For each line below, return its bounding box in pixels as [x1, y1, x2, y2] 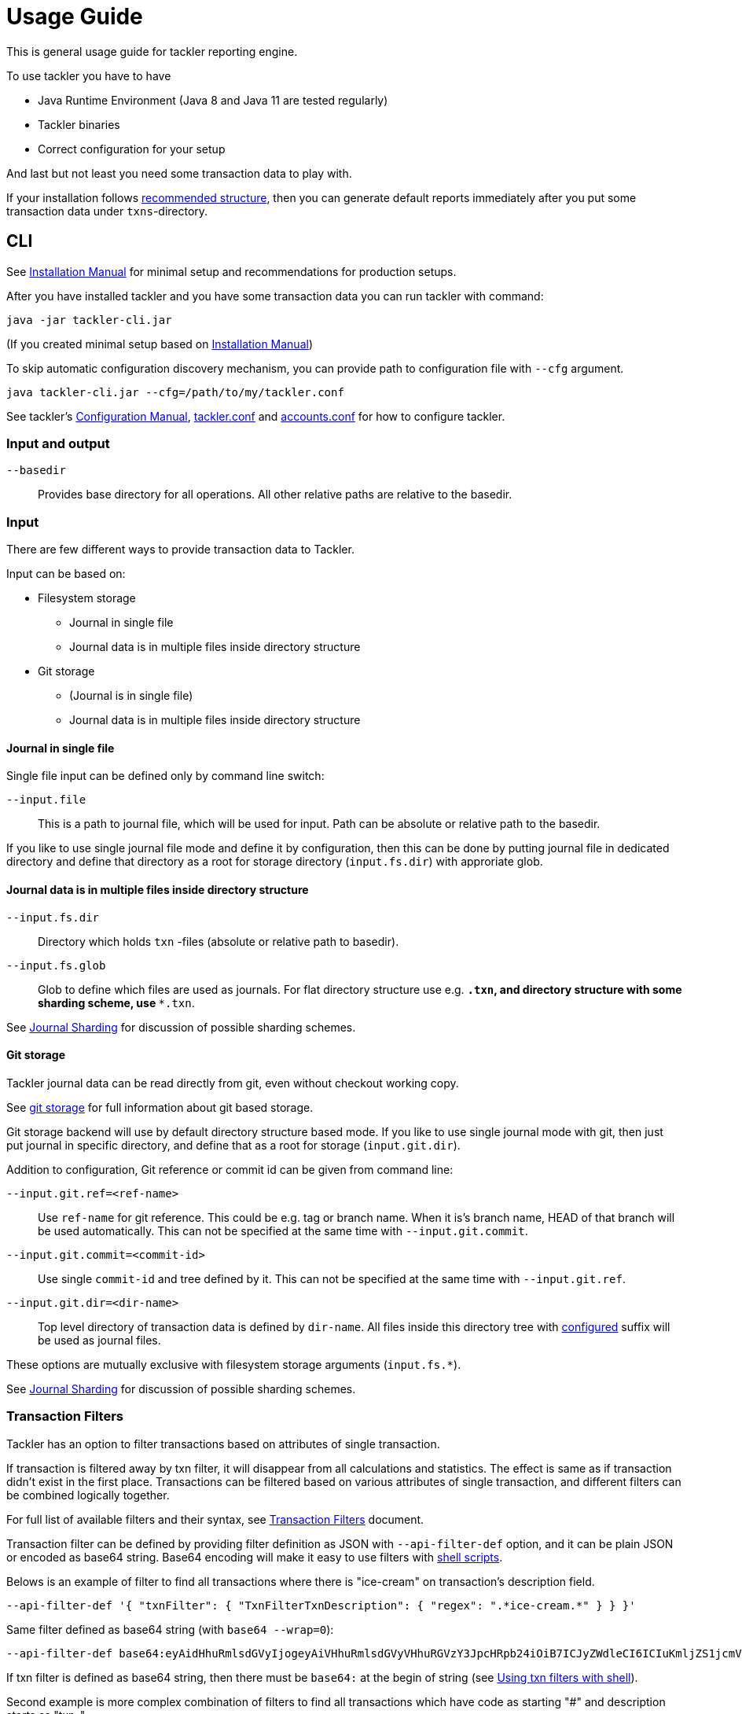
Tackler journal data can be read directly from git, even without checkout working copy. [6, 1076, 459, 1090]
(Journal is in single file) [69, 689, 193, 703]
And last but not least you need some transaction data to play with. [6, 166, 352, 180]
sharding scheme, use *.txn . [38, 995, 195, 1010]
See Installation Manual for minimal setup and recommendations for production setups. [6, 264, 457, 278]
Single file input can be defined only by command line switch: [6, 769, 325, 783]
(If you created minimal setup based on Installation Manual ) [6, 337, 314, 351]
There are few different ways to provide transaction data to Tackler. [6, 543, 354, 557]
